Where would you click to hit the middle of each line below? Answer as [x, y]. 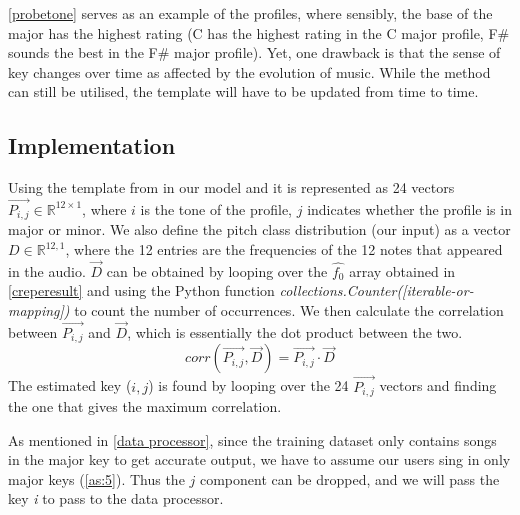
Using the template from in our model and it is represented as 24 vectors [231, 187]
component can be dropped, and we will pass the [349, 478]
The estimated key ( [70, 385]
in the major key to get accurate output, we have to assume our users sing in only [259, 459]
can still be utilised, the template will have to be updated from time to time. [243, 91]
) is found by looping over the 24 [248, 385]
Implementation [92, 145]
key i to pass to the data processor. [116, 498]
